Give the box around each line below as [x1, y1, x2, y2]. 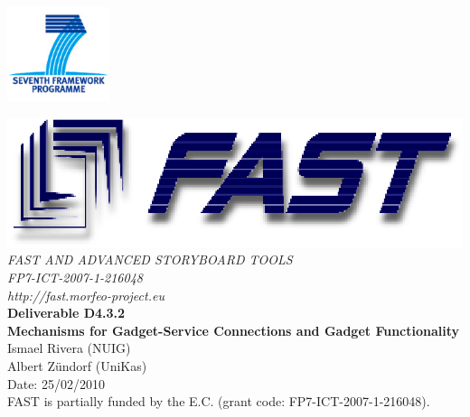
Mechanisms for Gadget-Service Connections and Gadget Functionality [7, 320, 460, 339]
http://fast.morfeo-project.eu [7, 285, 164, 304]
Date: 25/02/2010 [7, 374, 105, 393]
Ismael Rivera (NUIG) [7, 338, 131, 357]
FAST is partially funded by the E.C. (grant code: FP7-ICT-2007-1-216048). [7, 392, 430, 411]
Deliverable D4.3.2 [7, 303, 126, 322]
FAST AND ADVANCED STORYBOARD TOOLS [7, 250, 293, 269]
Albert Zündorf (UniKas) [7, 356, 147, 375]
